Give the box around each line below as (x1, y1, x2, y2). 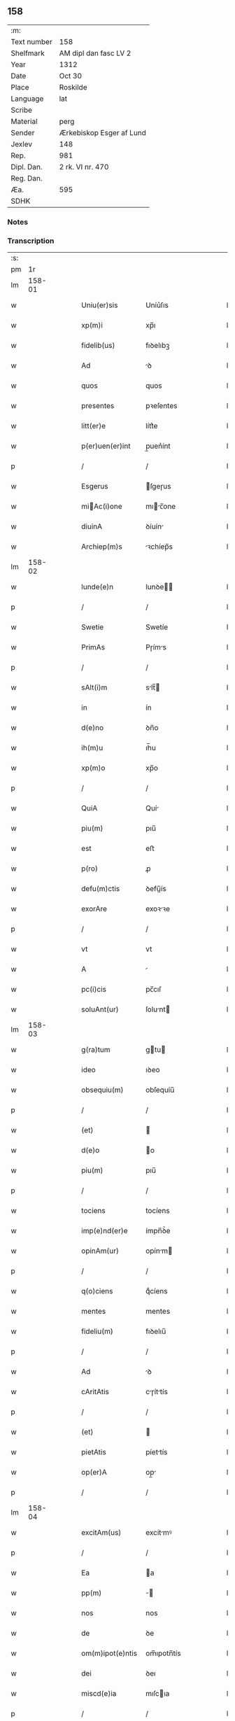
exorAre (81, 904, 107, 914)
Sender (10, 127, 35, 137)
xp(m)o (81, 763, 106, 773)
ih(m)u (81, 743, 104, 753)
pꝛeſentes (145, 401, 178, 411)
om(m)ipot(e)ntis (81, 1648, 138, 1658)
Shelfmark (10, 48, 45, 58)
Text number (10, 36, 52, 46)
